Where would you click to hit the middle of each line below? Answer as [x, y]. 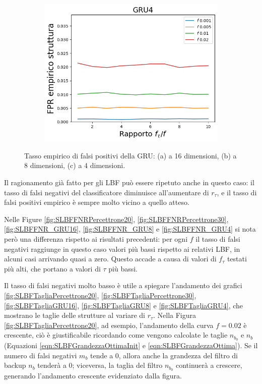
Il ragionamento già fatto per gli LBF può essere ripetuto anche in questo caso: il [129, 182]
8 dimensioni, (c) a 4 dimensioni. [75, 165]
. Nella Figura [175, 315]
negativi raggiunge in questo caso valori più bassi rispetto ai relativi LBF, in [122, 249]
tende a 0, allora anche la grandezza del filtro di [164, 355]
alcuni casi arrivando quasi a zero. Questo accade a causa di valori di [110, 259]
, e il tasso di [237, 192]
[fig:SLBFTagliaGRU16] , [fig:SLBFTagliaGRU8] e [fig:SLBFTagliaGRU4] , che [124, 305]
